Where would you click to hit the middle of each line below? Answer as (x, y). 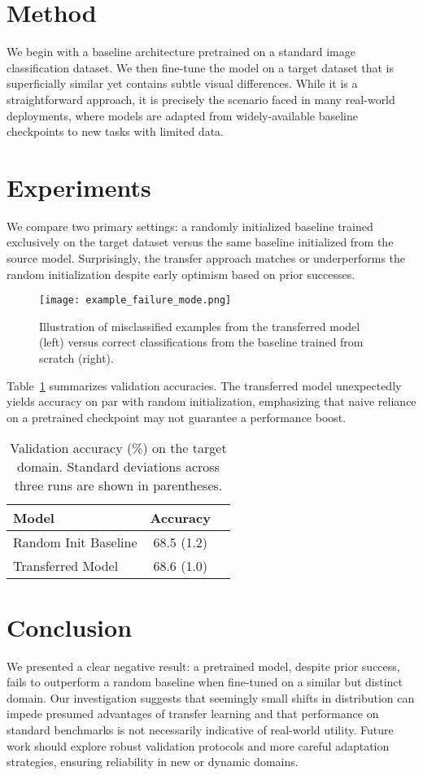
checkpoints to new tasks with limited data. (115, 131)
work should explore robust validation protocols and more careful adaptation (198, 745)
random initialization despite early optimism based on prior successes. (181, 274)
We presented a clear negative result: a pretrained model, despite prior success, (203, 666)
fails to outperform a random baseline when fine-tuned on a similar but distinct (205, 682)
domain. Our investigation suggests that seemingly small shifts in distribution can (211, 697)
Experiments (79, 187)
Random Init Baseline (75, 542)
